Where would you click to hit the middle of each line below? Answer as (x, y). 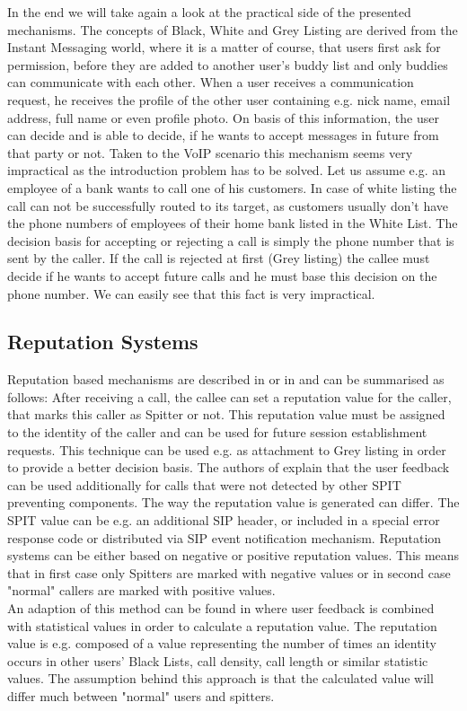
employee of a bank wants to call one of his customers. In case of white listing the (232, 187)
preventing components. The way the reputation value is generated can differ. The (233, 502)
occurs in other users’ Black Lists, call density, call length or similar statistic (218, 660)
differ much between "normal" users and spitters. (141, 695)
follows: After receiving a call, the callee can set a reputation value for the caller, (229, 396)
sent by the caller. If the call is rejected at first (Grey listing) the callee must (219, 258)
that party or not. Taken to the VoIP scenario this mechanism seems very (210, 152)
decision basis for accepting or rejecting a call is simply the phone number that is (231, 240)
